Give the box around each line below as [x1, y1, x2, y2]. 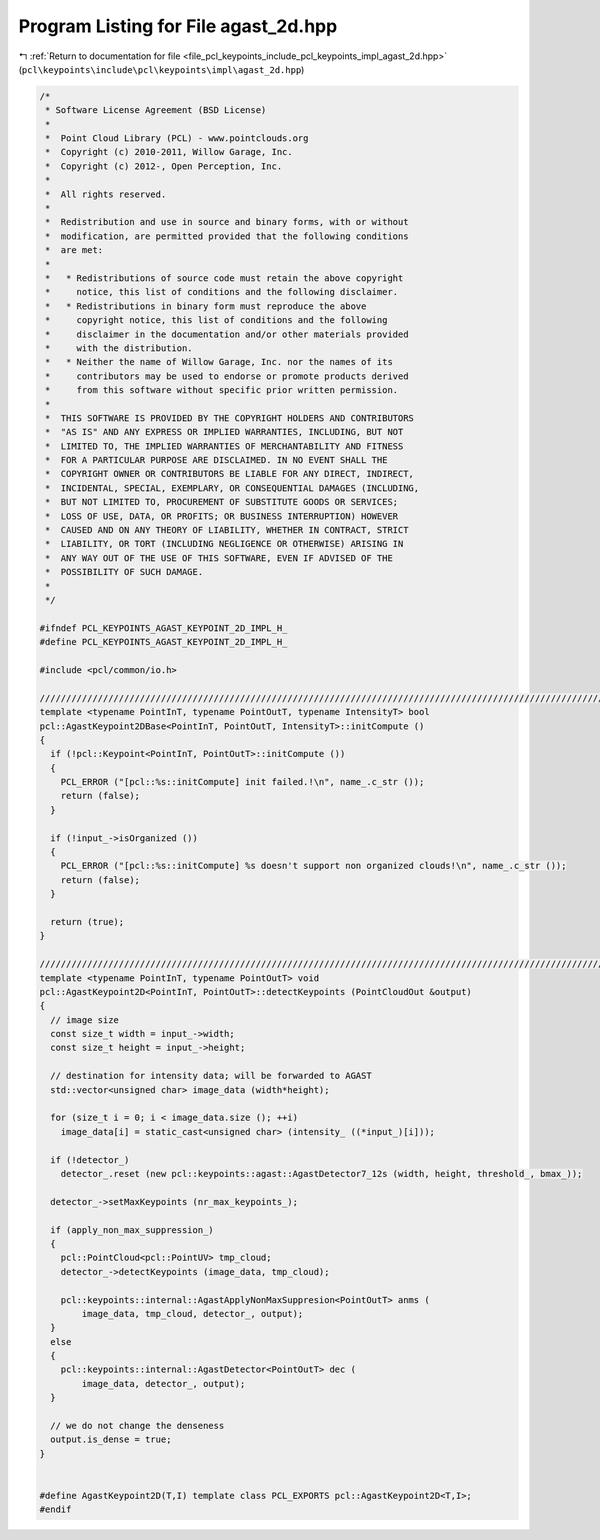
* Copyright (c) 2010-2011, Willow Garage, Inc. [45, 146, 294, 158]
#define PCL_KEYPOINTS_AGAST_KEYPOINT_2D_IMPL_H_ [39, 636, 288, 648]
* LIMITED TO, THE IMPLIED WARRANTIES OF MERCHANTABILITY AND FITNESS [45, 440, 404, 452]
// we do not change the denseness [50, 1420, 225, 1432]
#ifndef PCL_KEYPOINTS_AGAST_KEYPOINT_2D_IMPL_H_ [39, 622, 288, 634]
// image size [50, 1014, 120, 1025]
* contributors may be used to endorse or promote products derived [45, 370, 409, 382]
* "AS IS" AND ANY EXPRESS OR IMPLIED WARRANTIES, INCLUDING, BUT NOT [45, 426, 404, 438]
